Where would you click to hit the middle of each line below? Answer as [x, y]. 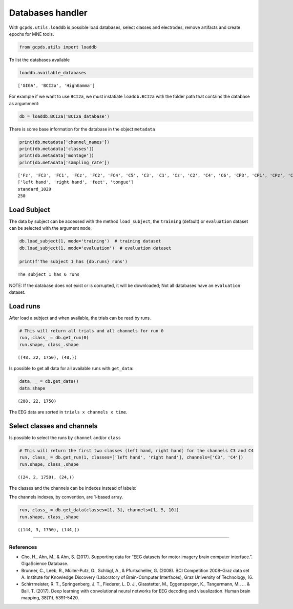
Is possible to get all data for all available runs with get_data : [71, 369]
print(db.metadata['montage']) [57, 156]
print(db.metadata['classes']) [57, 149]
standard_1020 [34, 189]
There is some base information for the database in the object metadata [82, 129]
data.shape [32, 388]
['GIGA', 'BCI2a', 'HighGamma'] [56, 85]
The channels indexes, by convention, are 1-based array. [66, 497]
